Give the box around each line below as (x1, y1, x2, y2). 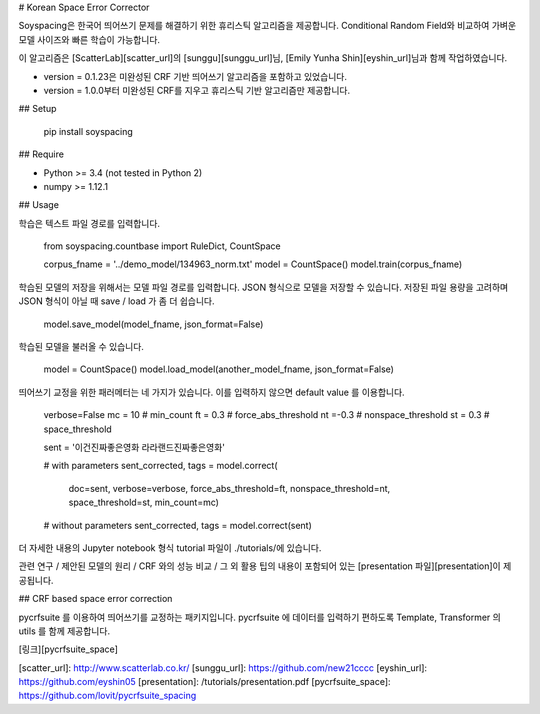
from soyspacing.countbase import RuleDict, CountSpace (43, 240, 281, 252)
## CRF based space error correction (18, 593, 173, 605)
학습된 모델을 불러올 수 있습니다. (18, 341, 145, 353)
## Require (18, 148, 65, 160)
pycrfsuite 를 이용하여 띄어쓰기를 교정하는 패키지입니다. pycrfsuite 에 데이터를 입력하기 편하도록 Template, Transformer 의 (18, 611, 502, 623)
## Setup (18, 103, 57, 115)
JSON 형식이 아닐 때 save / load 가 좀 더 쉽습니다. (18, 295, 215, 307)
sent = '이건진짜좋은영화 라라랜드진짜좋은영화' (43, 441, 225, 453)
